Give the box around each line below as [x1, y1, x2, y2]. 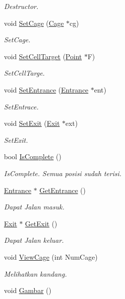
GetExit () [25, 218, 58, 228]
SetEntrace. [4, 101, 39, 111]
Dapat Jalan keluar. [4, 235, 64, 245]
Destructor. [4, 1, 39, 11]
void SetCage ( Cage [4, 17, 64, 28]
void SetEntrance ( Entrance [4, 84, 89, 95]
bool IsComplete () [4, 151, 62, 162]
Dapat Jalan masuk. [4, 201, 64, 212]
